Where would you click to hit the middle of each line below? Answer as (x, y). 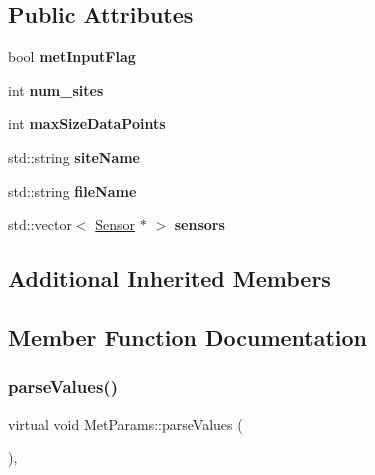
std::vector (40, 224)
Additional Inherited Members (169, 278)
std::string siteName (74, 156)
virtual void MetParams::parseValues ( (125, 423)
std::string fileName (72, 190)
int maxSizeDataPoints (87, 123)
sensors (199, 224)
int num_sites (56, 89)
